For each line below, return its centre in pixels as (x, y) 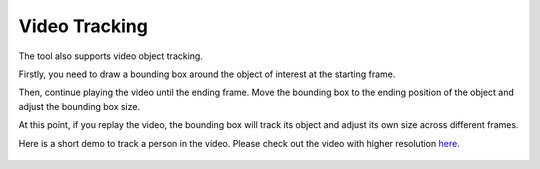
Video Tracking (83, 26)
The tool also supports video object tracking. (111, 56)
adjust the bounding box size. (79, 106)
